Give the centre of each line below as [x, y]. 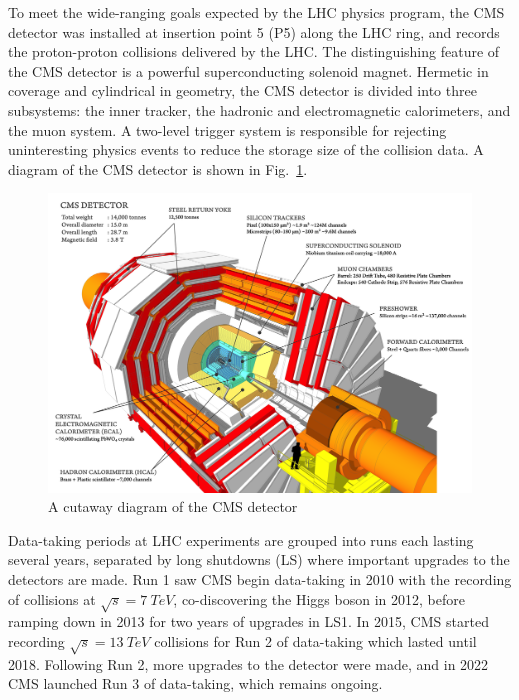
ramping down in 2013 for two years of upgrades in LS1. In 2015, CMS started [248, 621]
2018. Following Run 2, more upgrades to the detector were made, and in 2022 [248, 663]
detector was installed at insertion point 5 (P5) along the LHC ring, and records [254, 31]
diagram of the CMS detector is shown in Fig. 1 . [158, 168]
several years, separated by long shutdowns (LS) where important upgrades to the [259, 559]
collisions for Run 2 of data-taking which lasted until [315, 641]
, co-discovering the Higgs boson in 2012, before [319, 598]
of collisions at [52, 598]
